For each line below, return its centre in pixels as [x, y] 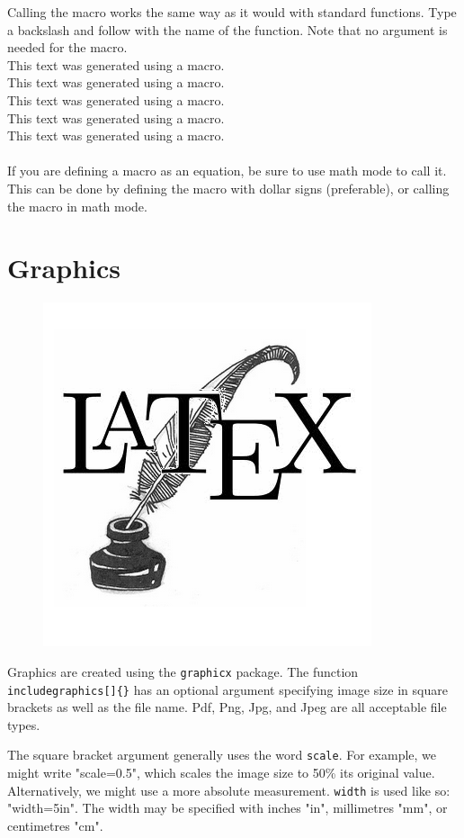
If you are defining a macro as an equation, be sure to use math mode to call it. [227, 171]
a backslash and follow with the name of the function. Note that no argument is [228, 29]
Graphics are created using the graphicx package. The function [183, 671]
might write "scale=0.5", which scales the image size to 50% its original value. [221, 772]
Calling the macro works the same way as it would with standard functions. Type [232, 12]
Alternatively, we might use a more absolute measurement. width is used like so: [229, 790]
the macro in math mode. [77, 206]
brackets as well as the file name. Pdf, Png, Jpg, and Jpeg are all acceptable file [227, 707]
